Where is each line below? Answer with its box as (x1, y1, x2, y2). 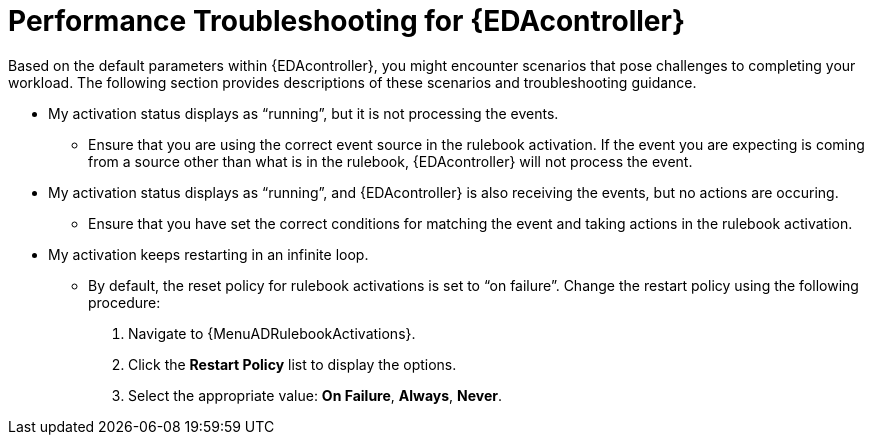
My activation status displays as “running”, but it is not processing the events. (48, 104, 559, 122)
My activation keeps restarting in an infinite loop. (48, 245, 369, 263)
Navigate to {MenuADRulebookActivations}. (128, 324, 416, 342)
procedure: (88, 293, 161, 311)
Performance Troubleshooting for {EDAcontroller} (8, 4, 686, 38)
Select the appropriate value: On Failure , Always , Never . (128, 386, 503, 404)
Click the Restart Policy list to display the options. (128, 355, 457, 373)
